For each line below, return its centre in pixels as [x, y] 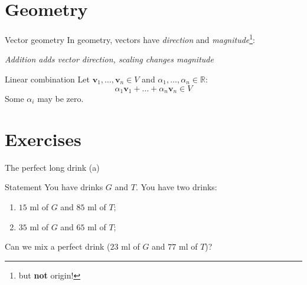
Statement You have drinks [54, 187]
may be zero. [61, 99]
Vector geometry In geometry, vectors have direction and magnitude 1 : [130, 39]
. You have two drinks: [176, 187]
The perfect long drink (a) [52, 167]
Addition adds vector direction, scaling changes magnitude [109, 59]
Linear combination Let [47, 79]
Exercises [43, 139]
